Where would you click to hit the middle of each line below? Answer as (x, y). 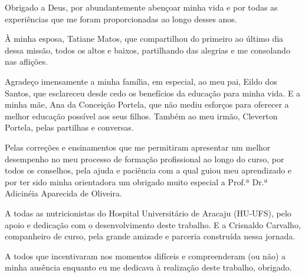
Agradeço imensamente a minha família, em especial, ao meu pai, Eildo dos (141, 81)
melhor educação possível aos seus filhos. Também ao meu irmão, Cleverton (141, 116)
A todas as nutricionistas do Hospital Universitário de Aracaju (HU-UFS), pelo (148, 213)
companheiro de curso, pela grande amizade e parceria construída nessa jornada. (150, 236)
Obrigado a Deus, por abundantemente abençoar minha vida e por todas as (141, 7)
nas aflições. (26, 61)
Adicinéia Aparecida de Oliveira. (63, 193)
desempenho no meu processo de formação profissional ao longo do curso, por (145, 158)
